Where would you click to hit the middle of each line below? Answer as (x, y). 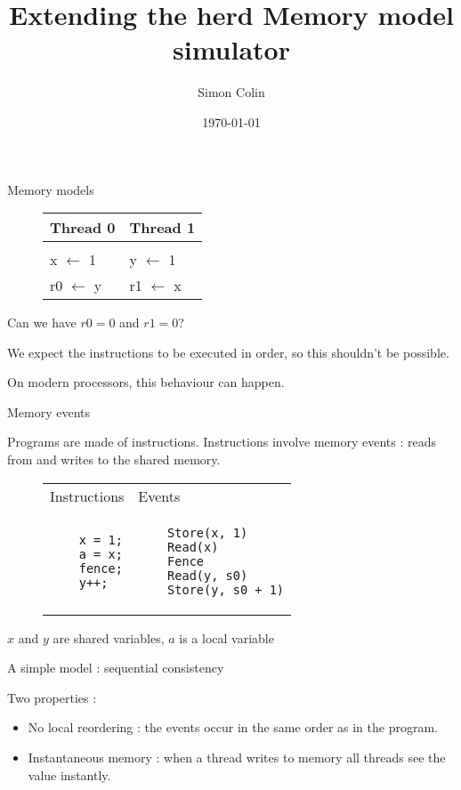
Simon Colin (231, 92)
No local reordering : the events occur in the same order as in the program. (233, 727)
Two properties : (52, 697)
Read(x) (193, 547)
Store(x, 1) (208, 532)
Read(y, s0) (208, 575)
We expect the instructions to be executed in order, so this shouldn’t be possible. (228, 352)
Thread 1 (162, 228)
